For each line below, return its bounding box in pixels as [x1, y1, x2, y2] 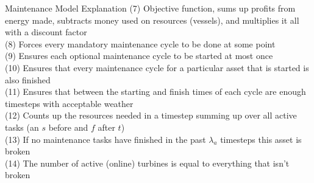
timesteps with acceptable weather [5, 97, 134, 109]
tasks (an [5, 120, 39, 133]
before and [48, 120, 88, 133]
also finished [5, 73, 51, 86]
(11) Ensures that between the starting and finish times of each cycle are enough [5, 85, 306, 98]
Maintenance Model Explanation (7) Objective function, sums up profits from [5, 2, 296, 14]
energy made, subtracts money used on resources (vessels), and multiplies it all [5, 13, 299, 26]
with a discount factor [5, 26, 87, 38]
